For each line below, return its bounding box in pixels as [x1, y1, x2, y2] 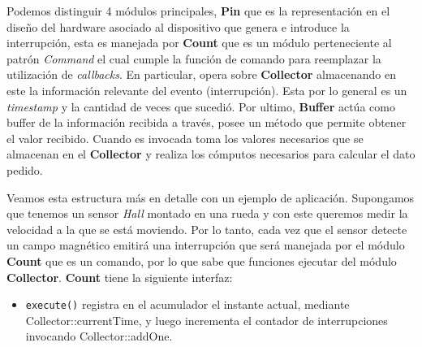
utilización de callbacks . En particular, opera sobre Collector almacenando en [6, 66, 397, 83]
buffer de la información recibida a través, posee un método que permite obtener [6, 114, 407, 131]
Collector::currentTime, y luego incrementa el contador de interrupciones [25, 311, 388, 328]
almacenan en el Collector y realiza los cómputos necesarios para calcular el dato [6, 145, 416, 163]
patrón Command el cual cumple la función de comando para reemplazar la [6, 50, 381, 67]
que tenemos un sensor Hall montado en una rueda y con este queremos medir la [6, 205, 408, 222]
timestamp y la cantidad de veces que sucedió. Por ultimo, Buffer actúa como [6, 98, 395, 115]
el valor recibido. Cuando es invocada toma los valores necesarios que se [6, 129, 364, 146]
